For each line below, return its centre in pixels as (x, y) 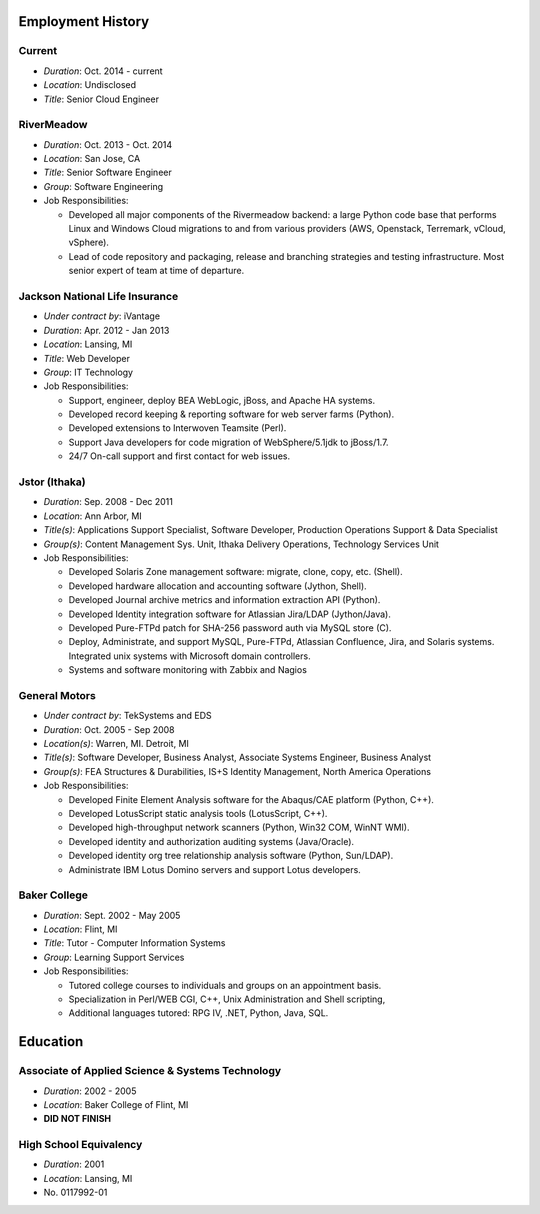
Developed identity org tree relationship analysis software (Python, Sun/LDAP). (231, 856)
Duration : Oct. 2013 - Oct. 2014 (108, 144)
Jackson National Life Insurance (98, 296)
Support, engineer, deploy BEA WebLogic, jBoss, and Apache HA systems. (221, 400)
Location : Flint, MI (80, 929)
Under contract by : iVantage (101, 316)
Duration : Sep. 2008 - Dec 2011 (108, 502)
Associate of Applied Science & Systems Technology (150, 1071)
